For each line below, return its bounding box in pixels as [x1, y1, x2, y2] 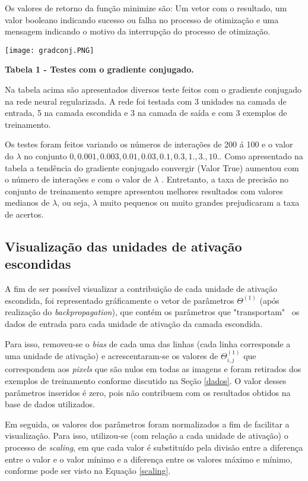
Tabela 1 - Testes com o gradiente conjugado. [5, 63, 194, 76]
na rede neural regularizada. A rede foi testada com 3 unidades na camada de [5, 95, 287, 107]
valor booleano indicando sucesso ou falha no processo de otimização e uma [5, 13, 279, 26]
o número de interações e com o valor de [5, 173, 151, 186]
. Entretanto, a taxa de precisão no [161, 173, 289, 186]
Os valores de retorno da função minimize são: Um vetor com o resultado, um [5, 2, 287, 14]
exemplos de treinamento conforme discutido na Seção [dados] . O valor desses [5, 374, 287, 386]
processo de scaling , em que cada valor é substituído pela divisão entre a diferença [5, 441, 303, 453]
